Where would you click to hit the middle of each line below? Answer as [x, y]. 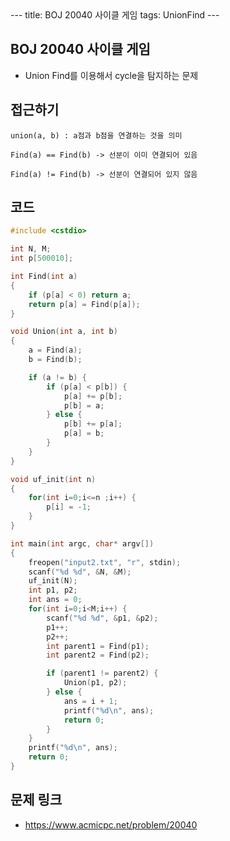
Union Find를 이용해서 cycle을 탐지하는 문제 [111, 75]
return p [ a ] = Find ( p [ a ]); [84, 304]
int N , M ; [31, 249]
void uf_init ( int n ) [53, 479]
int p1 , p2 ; [53, 590]
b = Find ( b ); [55, 360]
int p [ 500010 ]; [42, 258]
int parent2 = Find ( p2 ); [98, 655]
